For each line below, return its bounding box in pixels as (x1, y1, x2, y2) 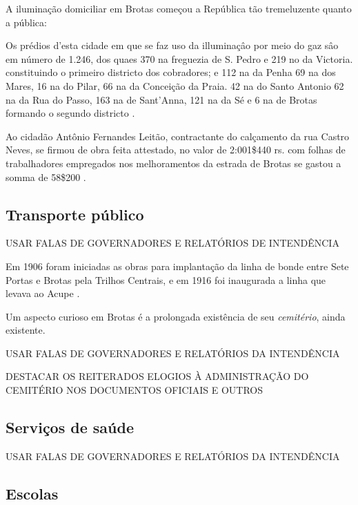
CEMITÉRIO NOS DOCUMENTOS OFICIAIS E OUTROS (6, 383, 263, 397)
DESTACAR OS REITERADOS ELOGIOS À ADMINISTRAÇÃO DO (6, 369, 309, 383)
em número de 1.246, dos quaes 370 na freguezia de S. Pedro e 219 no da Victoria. (6, 51, 353, 66)
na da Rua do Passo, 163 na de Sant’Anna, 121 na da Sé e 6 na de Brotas (6, 92, 317, 106)
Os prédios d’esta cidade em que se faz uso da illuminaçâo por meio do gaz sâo (6, 38, 339, 53)
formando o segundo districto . (6, 106, 135, 120)
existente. (6, 323, 46, 337)
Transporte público (6, 203, 144, 225)
